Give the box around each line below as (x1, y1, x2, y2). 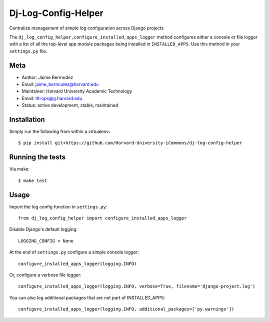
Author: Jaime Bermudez (21, 74, 73, 80)
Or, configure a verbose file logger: (9, 272, 82, 278)
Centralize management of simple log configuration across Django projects (9, 25, 164, 31)
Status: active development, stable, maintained (21, 102, 118, 108)
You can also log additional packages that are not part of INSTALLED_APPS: (9, 294, 165, 300)
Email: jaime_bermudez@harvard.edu (21, 81, 99, 87)
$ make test (18, 177, 47, 183)
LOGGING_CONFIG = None (18, 238, 74, 243)
